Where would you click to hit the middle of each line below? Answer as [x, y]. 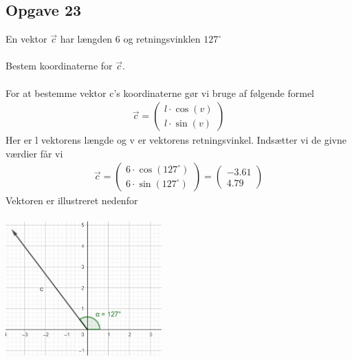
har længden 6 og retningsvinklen [130, 39]
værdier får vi [34, 153]
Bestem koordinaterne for [59, 66]
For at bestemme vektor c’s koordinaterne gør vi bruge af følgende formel [160, 92]
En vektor [26, 39]
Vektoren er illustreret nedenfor [72, 200]
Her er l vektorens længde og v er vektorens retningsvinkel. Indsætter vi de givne [176, 140]
